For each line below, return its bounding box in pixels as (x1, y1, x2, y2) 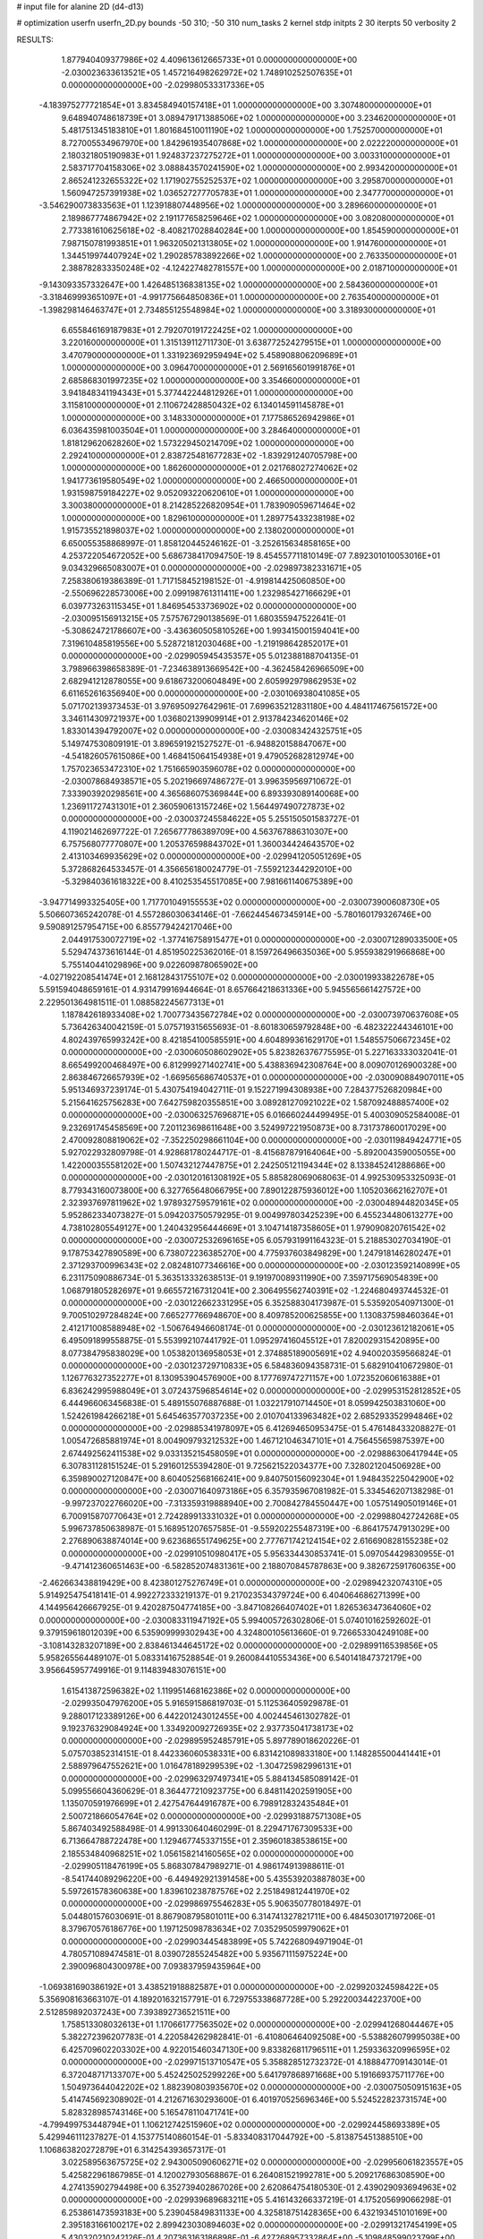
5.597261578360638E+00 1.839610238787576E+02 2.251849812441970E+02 (61, 1886, 351, 1897)
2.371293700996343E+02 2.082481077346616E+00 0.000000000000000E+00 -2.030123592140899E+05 (61, 1259, 461, 1271)
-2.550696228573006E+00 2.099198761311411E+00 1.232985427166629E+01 (61, 588, 351, 599)
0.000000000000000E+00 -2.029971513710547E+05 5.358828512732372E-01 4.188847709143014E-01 (61, 2056, 448, 2068)
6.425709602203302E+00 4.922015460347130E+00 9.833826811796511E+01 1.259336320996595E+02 (61, 2044, 451, 2055)
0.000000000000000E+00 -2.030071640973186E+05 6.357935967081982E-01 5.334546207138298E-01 (61, 1485, 453, 1496)
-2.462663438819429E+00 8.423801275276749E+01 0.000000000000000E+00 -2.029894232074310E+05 (38, 1577, 443, 1588)
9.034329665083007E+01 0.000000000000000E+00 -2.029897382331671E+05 (61, 562, 362, 573)
